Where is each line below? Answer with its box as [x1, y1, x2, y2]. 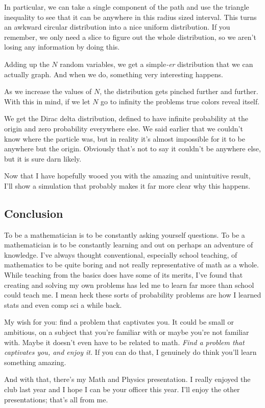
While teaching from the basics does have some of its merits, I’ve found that [4, 269, 243, 280]
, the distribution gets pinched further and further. [100, 86, 258, 97]
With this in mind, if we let [4, 96, 90, 106]
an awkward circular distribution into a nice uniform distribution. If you [4, 21, 230, 32]
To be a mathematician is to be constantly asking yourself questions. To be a [4, 229, 245, 240]
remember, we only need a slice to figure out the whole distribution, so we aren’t [4, 31, 256, 42]
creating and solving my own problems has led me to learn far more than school [4, 279, 254, 290]
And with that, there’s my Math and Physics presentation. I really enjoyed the [4, 374, 251, 384]
